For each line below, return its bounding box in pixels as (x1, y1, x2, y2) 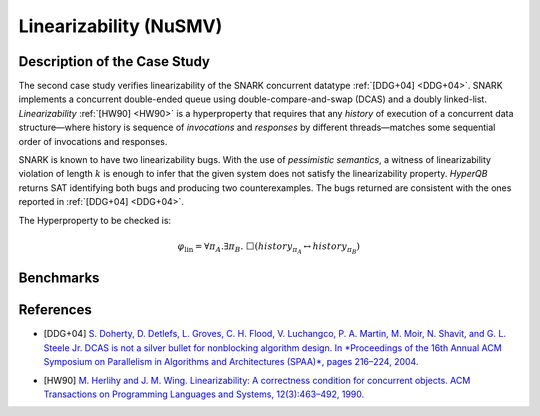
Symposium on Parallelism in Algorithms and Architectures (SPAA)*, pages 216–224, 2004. (43, 356, 419, 368)
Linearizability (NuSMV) (18, 15, 223, 37)
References (18, 301, 92, 319)
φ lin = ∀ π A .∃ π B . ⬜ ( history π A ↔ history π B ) (177, 240, 360, 255)
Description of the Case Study (18, 53, 210, 70)
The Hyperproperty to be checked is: (18, 214, 172, 226)
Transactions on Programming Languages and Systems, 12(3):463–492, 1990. (43, 388, 365, 400)
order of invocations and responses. (18, 135, 168, 147)
